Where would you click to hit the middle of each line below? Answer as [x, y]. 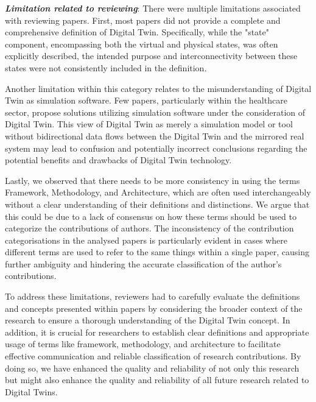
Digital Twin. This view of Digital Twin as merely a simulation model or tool [149, 124]
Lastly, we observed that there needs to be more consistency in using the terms [153, 180]
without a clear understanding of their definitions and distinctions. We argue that [157, 204]
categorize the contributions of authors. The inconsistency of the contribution [149, 228]
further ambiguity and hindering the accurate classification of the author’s [143, 263]
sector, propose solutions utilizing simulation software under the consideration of [155, 112]
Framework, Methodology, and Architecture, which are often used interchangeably [158, 192]
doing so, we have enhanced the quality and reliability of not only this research [152, 368]
